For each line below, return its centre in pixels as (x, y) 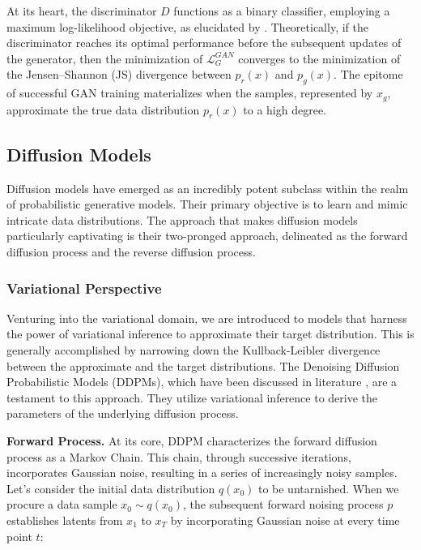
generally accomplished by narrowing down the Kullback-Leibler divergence (193, 350)
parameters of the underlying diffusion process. (123, 413)
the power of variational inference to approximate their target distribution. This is (210, 334)
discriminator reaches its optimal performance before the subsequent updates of (204, 43)
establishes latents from (65, 520)
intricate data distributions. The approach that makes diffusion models (182, 219)
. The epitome (368, 74)
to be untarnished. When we (328, 488)
